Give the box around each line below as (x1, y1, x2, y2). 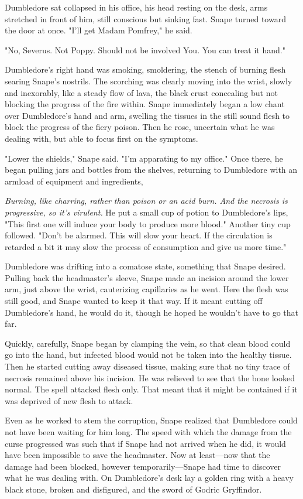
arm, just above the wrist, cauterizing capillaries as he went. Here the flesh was (5, 283, 288, 295)
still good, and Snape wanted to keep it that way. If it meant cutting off (5, 295, 263, 307)
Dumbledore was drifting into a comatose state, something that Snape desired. (5, 260, 286, 272)
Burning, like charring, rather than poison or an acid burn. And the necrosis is (5, 194, 288, 207)
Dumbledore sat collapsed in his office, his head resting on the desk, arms (5, 1, 268, 13)
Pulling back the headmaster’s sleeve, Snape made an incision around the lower (5, 271, 289, 283)
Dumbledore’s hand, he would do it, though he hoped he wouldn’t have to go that (5, 306, 299, 318)
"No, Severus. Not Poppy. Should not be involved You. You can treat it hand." (5, 43, 285, 56)
